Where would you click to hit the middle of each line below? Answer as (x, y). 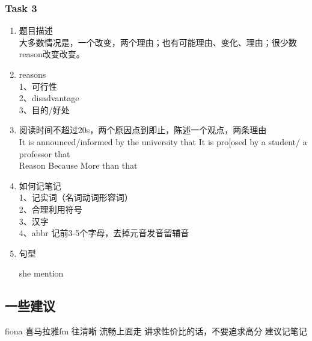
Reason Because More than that (78, 165)
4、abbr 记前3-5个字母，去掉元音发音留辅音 (104, 233)
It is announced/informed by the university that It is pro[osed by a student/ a (163, 141)
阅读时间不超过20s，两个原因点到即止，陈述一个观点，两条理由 (143, 130)
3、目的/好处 (44, 109)
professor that (44, 153)
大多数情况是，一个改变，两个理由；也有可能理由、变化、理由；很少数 (158, 42)
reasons (32, 74)
